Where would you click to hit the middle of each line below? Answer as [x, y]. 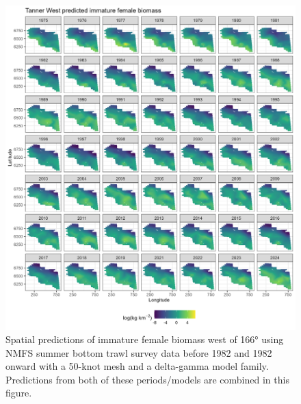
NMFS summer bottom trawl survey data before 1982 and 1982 [139, 352]
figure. [19, 393]
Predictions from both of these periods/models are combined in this [147, 379]
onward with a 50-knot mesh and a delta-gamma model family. [137, 366]
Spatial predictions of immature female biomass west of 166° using [145, 339]
